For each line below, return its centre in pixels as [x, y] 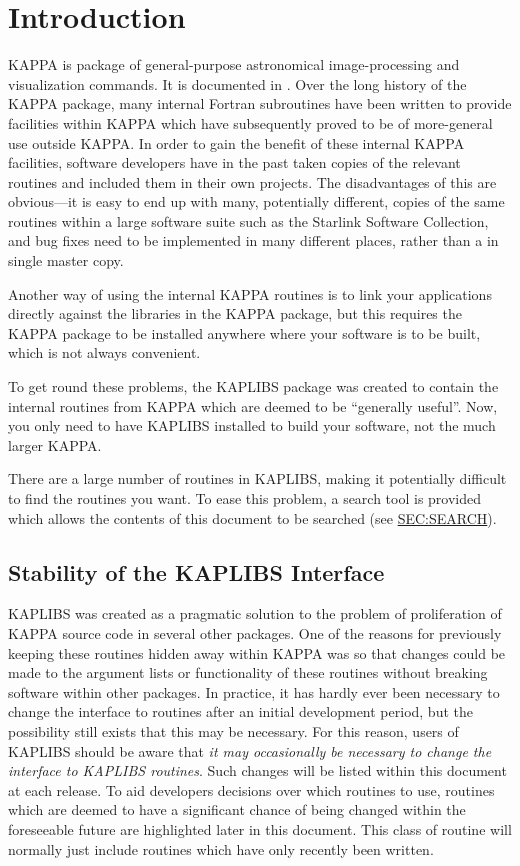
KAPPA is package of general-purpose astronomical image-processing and [234, 64]
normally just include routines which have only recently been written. [221, 848]
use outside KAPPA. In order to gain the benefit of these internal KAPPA [236, 142]
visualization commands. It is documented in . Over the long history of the [237, 83]
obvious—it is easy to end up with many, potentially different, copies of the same [256, 201]
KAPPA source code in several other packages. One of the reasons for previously [255, 632]
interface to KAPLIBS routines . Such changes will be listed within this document [257, 770]
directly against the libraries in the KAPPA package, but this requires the [235, 313]
